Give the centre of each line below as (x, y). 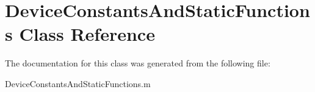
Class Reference (87, 34)
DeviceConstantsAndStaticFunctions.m (78, 83)
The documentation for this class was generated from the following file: (138, 63)
